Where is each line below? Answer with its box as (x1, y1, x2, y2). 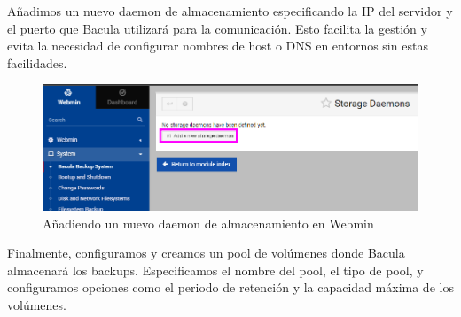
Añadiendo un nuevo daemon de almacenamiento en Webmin (43, 213, 374, 232)
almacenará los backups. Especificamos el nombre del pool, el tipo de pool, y (7, 260, 424, 279)
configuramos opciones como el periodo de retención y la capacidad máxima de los (7, 278, 454, 297)
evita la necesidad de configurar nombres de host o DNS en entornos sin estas (7, 36, 428, 55)
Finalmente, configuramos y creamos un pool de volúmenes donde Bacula (7, 244, 405, 262)
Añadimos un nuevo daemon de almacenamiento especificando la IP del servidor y (7, 2, 453, 19)
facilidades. (7, 53, 67, 72)
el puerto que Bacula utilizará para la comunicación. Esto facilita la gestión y (7, 19, 427, 37)
